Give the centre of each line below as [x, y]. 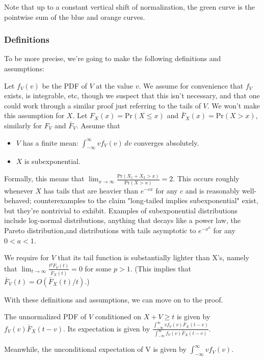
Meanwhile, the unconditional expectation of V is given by [95, 349]
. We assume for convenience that [191, 85]
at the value [115, 85]
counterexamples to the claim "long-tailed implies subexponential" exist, [146, 200]
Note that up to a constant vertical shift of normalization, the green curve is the [129, 7]
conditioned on [118, 316]
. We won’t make [233, 105]
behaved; [18, 200]
